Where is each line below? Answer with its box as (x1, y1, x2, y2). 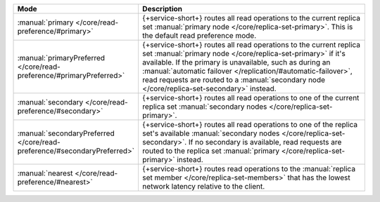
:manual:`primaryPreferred (17, 53, 106, 62)
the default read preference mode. (141, 31, 257, 40)
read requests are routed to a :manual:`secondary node (141, 75, 326, 84)
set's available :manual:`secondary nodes (141, 128, 280, 138)
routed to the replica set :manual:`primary (141, 146, 280, 156)
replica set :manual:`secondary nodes (141, 102, 267, 112)
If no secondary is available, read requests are (188, 137, 342, 147)
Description (141, 4, 183, 13)
